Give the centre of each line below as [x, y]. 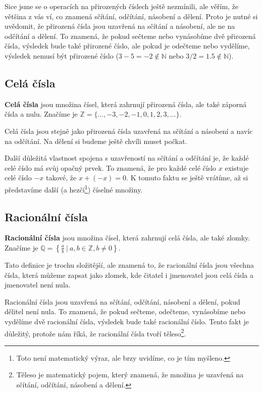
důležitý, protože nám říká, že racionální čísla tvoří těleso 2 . [95, 332]
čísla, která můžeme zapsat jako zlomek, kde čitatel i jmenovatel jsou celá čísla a [129, 275]
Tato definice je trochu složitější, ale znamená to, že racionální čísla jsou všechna [129, 264]
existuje [237, 167]
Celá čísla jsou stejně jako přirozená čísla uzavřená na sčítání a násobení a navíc [129, 131]
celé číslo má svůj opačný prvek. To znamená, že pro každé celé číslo [111, 167]
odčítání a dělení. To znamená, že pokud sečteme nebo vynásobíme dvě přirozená [130, 36]
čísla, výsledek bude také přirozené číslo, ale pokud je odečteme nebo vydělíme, [127, 46]
